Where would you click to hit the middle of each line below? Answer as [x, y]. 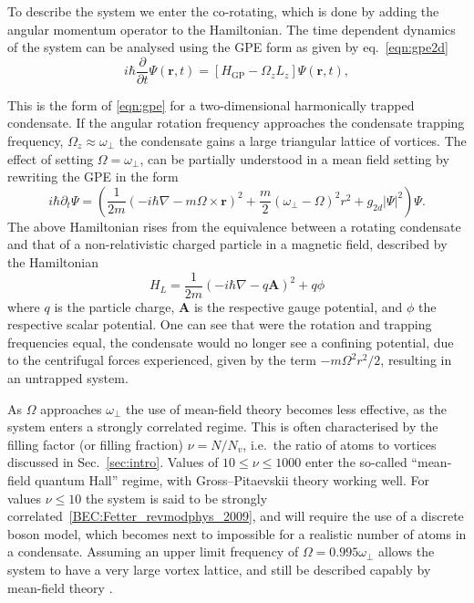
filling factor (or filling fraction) [96, 444]
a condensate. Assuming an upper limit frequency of [153, 551]
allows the [407, 551]
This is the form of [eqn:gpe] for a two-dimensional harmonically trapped [211, 104]
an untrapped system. [68, 378]
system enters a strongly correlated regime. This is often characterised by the [223, 426]
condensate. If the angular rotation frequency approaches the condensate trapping [236, 123]
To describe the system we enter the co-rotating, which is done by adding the [223, 11]
